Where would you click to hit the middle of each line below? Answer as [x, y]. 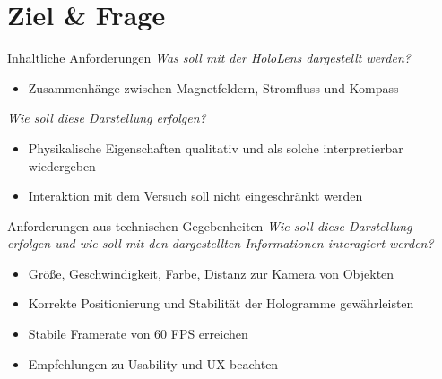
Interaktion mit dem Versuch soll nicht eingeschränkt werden [195, 196]
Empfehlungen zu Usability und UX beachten [153, 363]
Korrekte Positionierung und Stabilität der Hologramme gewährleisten [221, 303]
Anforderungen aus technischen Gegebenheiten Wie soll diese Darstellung [210, 225]
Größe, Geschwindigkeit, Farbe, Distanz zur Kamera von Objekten [211, 273]
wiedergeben [62, 165]
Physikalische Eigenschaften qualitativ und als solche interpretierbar [216, 147]
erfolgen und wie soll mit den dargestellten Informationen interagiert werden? [221, 243]
